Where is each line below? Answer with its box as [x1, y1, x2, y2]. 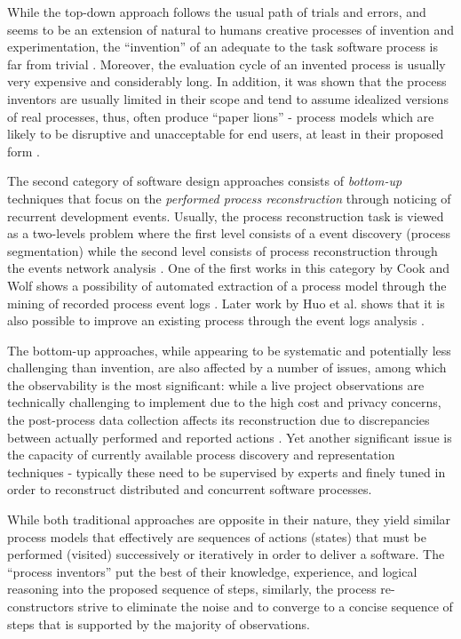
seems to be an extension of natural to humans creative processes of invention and [7, 20, 455, 38]
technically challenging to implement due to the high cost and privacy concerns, [7, 393, 441, 411]
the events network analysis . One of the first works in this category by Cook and [7, 259, 449, 277]
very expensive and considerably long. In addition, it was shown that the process [7, 72, 447, 91]
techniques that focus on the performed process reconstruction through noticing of [7, 188, 451, 207]
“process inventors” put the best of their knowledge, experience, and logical [7, 562, 417, 580]
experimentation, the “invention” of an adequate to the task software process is [7, 37, 439, 56]
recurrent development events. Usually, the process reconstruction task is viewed [7, 206, 444, 225]
